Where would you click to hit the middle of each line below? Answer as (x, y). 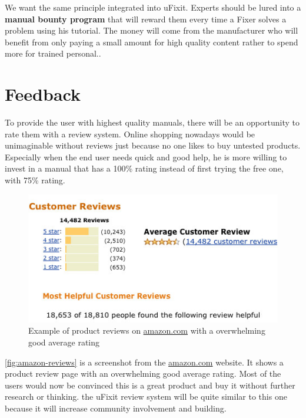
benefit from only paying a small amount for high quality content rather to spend (152, 42)
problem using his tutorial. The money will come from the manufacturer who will (152, 30)
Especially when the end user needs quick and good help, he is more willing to (146, 157)
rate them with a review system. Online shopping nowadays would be (130, 134)
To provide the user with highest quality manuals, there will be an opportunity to (152, 122)
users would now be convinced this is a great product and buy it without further (150, 385)
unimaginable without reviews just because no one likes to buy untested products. (153, 145)
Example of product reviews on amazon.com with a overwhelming (147, 330)
